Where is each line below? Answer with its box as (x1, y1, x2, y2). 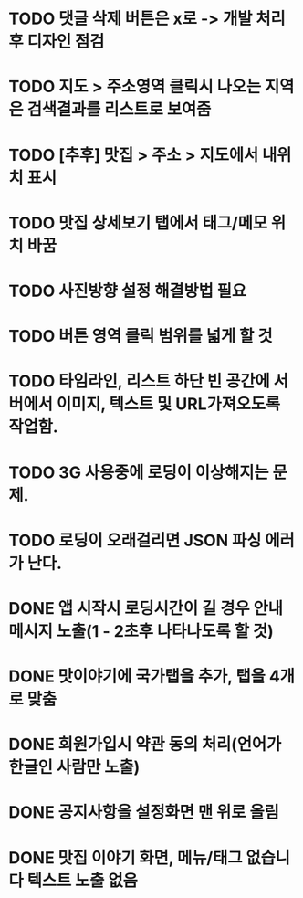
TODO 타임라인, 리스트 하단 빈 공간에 (8, 371, 270, 392)
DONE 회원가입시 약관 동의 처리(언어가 (8, 734, 282, 755)
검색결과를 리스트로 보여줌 (26, 100, 212, 120)
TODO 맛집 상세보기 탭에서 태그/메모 (8, 212, 268, 233)
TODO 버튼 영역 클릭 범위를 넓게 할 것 (8, 326, 273, 347)
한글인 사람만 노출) (8, 757, 141, 777)
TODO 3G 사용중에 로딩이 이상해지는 (8, 462, 269, 482)
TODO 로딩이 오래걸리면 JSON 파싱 (8, 530, 262, 551)
